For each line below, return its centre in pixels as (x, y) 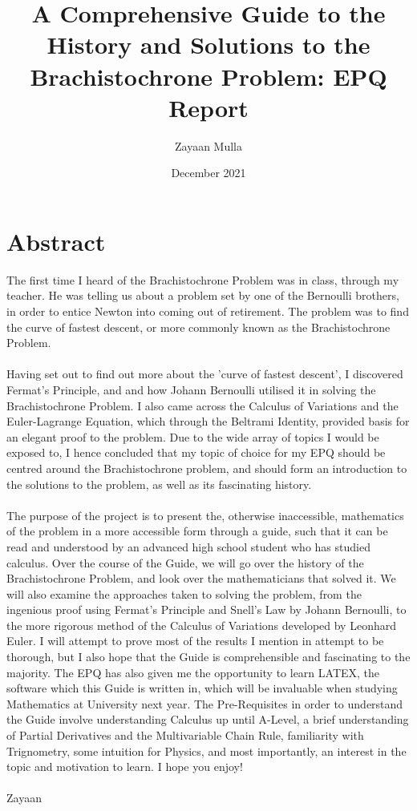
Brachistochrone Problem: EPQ (208, 76)
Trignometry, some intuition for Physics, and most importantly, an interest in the (206, 750)
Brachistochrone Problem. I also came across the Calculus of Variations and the (202, 405)
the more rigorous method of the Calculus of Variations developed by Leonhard (201, 625)
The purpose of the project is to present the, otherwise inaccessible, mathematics (205, 515)
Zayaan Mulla (208, 145)
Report (208, 107)
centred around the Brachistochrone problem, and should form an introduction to (207, 468)
